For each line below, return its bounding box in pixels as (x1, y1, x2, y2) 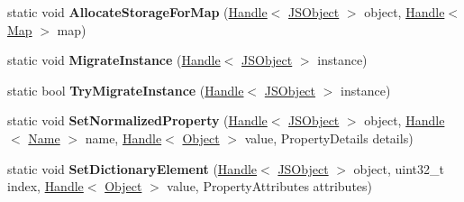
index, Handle (7, 177, 84, 196)
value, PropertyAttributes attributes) (167, 177, 373, 196)
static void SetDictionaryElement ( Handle (7, 159, 258, 178)
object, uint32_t (353, 159, 444, 178)
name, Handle (85, 128, 162, 147)
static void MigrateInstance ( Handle (7, 50, 221, 69)
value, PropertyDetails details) (244, 128, 414, 147)
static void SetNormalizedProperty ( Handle (7, 111, 268, 130)
